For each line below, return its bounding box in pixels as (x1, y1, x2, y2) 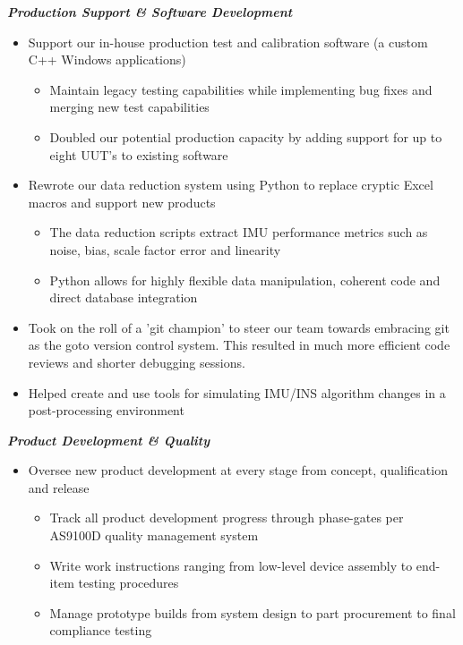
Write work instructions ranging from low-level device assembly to (49, 556, 413, 574)
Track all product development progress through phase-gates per (49, 508, 404, 527)
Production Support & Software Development (7, 3, 293, 21)
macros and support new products (28, 192, 216, 211)
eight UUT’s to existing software (49, 145, 228, 164)
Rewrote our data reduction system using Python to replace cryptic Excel (28, 175, 433, 194)
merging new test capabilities (49, 98, 210, 116)
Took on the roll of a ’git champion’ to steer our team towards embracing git (28, 318, 450, 336)
